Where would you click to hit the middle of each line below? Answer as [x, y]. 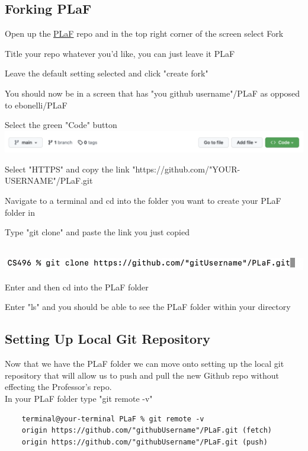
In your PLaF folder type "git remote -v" [79, 398]
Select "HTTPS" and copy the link [67, 169]
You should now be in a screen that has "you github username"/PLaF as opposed [153, 93]
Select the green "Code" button [61, 125]
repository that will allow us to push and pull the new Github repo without [142, 375]
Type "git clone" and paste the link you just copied [97, 232]
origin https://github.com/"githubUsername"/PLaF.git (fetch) [147, 431]
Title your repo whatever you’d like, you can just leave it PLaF [120, 53]
